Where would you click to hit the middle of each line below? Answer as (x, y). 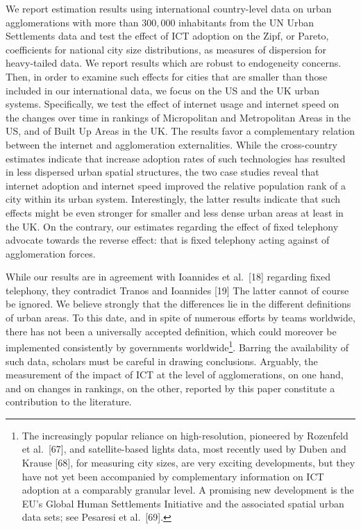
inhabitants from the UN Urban (246, 22)
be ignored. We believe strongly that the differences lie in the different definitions (178, 304)
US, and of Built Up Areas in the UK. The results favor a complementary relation (180, 131)
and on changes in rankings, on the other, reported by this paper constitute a (170, 388)
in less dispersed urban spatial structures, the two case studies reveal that (162, 172)
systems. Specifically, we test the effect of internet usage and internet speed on (173, 104)
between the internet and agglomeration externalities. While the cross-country (171, 144)
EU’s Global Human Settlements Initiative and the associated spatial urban (183, 503)
